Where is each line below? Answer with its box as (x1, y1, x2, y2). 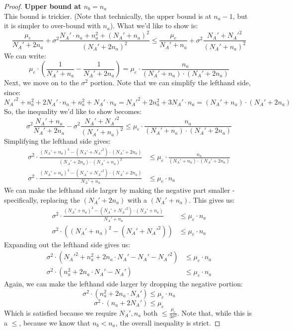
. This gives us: (189, 194, 235, 205)
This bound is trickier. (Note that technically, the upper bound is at (4, 10, 212, 21)
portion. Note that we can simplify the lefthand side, (90, 77, 251, 88)
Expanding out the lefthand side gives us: (4, 239, 131, 249)
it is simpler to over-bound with (4, 20, 101, 31)
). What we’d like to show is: (110, 20, 198, 31)
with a (128, 194, 147, 205)
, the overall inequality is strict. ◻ (115, 317, 220, 328)
